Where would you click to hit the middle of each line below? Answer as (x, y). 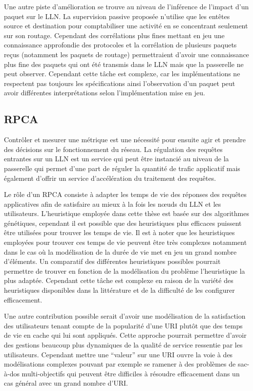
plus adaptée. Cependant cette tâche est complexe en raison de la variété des (119, 280)
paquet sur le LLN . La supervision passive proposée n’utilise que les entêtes (117, 16)
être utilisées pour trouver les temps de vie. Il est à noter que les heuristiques (119, 232)
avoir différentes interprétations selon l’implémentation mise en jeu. (105, 93)
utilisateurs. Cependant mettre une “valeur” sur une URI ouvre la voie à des (118, 354)
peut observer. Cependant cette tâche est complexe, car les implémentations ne (122, 74)
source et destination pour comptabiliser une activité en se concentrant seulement (126, 26)
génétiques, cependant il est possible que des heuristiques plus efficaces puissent (123, 223)
